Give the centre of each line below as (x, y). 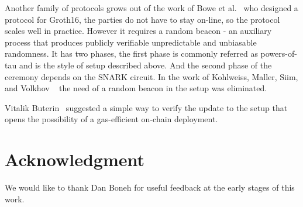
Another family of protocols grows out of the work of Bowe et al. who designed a (151, 8)
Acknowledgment (75, 159)
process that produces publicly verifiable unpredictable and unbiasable (131, 42)
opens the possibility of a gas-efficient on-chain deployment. (111, 119)
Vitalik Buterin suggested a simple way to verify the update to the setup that (146, 107)
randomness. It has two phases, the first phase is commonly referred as (131, 54)
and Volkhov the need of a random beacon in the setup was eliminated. (136, 88)
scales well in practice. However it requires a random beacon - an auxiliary (138, 31)
